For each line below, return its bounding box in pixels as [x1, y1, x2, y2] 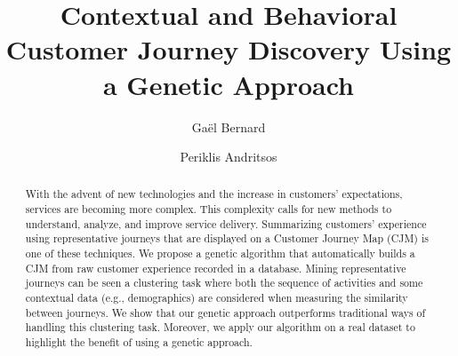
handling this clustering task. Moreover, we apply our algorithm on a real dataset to [25, 320, 415, 335]
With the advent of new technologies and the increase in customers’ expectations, [25, 186, 403, 202]
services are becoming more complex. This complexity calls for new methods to [25, 202, 392, 217]
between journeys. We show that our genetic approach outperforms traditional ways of [25, 305, 426, 320]
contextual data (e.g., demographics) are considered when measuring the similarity [25, 290, 408, 305]
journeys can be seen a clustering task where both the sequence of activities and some [25, 275, 423, 290]
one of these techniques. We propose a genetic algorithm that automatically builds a [25, 246, 415, 261]
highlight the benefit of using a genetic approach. [25, 335, 253, 350]
